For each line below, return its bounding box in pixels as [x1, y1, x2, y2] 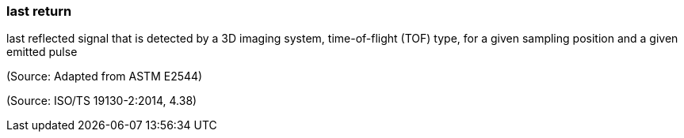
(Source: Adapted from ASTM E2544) [6, 69, 203, 84]
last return [6, 3, 72, 19]
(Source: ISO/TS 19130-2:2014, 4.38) [6, 94, 197, 108]
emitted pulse [6, 45, 78, 59]
